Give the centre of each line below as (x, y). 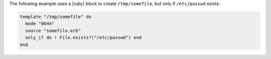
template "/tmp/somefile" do (56, 17)
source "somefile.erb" (53, 30)
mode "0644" (40, 24)
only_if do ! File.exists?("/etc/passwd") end (84, 38)
